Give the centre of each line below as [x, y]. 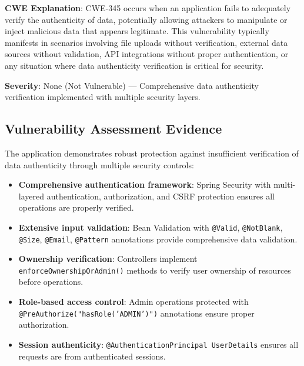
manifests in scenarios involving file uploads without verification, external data [146, 42]
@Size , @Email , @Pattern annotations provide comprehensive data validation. [158, 239]
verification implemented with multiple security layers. [103, 97]
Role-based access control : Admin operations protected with [133, 302]
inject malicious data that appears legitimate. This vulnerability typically [137, 31]
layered [31, 196]
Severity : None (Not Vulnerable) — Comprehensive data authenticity [132, 85]
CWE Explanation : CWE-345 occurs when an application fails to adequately [148, 8]
